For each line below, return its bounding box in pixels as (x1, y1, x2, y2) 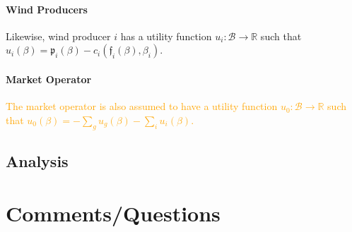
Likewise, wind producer (6, 28, 111, 43)
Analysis (6, 149, 69, 171)
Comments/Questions (6, 198, 221, 227)
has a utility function (120, 28, 212, 43)
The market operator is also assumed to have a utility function (6, 99, 278, 114)
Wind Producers (6, 1, 88, 16)
